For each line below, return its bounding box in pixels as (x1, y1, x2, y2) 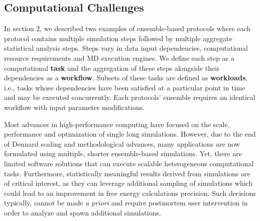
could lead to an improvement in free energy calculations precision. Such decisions (4, 187, 256, 198)
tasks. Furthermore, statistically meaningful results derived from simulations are (4, 168, 250, 178)
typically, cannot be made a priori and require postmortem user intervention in (4, 197, 248, 208)
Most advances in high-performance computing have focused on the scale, (4, 119, 230, 129)
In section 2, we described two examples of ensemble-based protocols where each (4, 23, 251, 34)
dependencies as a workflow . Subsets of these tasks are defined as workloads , (4, 72, 248, 83)
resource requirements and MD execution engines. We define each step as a (4, 52, 234, 63)
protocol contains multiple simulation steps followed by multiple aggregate (4, 33, 232, 43)
